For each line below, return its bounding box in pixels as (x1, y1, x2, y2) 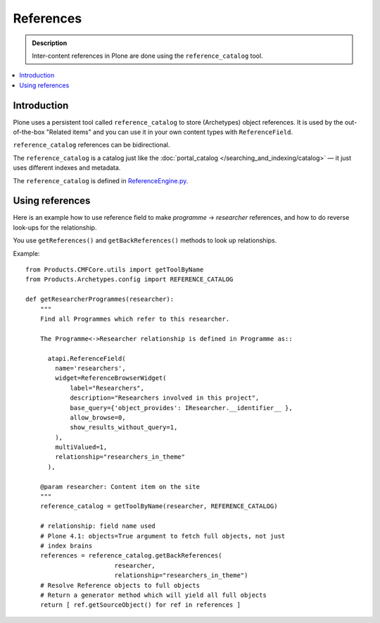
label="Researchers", (70, 384, 144, 392)
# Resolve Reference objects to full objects (39, 581, 201, 589)
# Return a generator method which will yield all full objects (39, 591, 267, 599)
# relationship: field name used (39, 522, 156, 530)
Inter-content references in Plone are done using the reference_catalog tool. (32, 51, 263, 60)
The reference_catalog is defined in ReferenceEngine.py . (13, 176, 189, 185)
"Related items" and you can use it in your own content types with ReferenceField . (46, 128, 293, 137)
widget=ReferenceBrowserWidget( (55, 374, 167, 382)
